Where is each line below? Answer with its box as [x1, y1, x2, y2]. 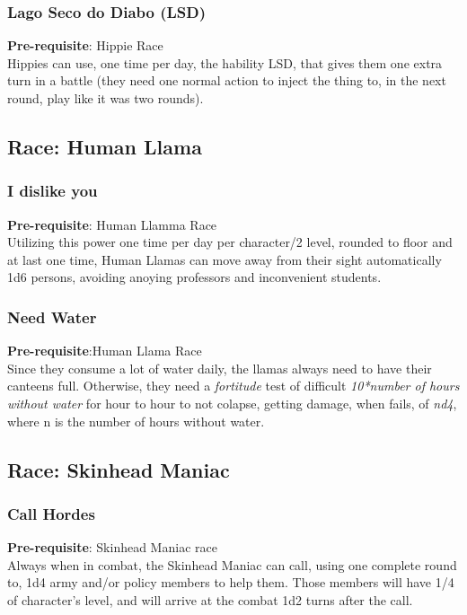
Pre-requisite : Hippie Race [7, 36, 163, 55]
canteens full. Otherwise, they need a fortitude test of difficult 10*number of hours [7, 376, 460, 395]
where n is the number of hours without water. [7, 411, 265, 430]
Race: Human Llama [7, 132, 202, 160]
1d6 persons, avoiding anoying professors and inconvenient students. [7, 268, 382, 286]
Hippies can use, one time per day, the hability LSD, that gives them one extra [7, 53, 443, 72]
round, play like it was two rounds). [7, 89, 204, 107]
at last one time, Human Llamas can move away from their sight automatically [7, 250, 442, 268]
